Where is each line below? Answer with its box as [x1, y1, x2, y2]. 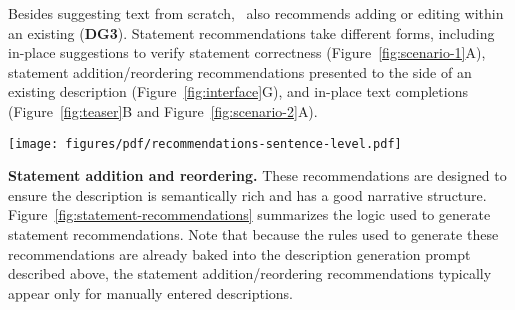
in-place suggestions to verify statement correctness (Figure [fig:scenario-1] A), [8, 42, 486, 63]
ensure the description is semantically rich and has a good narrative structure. [8, 184, 487, 205]
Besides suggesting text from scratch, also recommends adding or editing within [8, 3, 504, 23]
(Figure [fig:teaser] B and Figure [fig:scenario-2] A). [8, 100, 318, 121]
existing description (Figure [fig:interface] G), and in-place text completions [8, 81, 468, 102]
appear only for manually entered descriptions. [8, 282, 294, 303]
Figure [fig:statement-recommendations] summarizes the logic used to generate [8, 204, 491, 225]
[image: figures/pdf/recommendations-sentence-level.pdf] [8, 136, 402, 151]
